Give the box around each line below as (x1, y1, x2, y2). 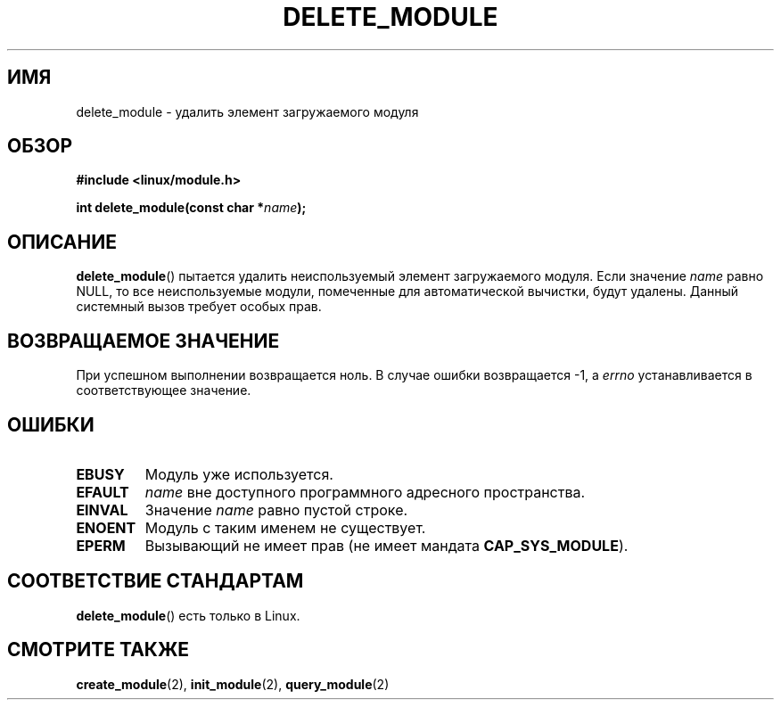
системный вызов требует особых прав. (76, 299, 322, 315)
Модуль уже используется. (144, 464, 333, 483)
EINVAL (76, 500, 128, 519)
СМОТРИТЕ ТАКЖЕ (7, 638, 190, 662)
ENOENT (76, 518, 136, 537)
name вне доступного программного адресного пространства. (144, 482, 586, 501)
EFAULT (76, 482, 129, 501)
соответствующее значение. (76, 382, 251, 399)
